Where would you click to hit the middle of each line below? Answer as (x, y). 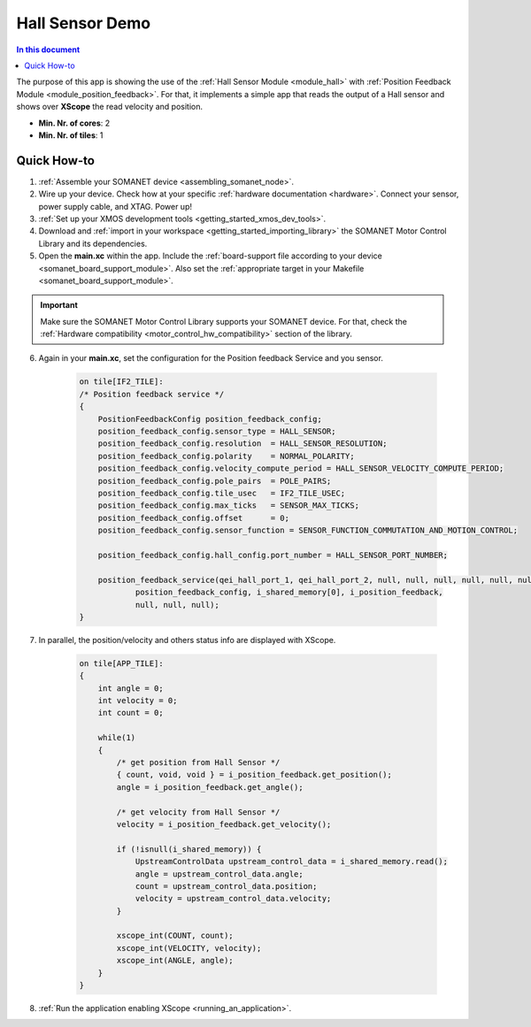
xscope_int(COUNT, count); (175, 936)
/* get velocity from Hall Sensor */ (198, 812)
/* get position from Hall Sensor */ (198, 762)
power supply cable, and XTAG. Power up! (115, 206)
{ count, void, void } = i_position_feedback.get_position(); (254, 775)
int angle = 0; (131, 688)
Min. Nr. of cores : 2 (74, 123)
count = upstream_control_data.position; (226, 886)
